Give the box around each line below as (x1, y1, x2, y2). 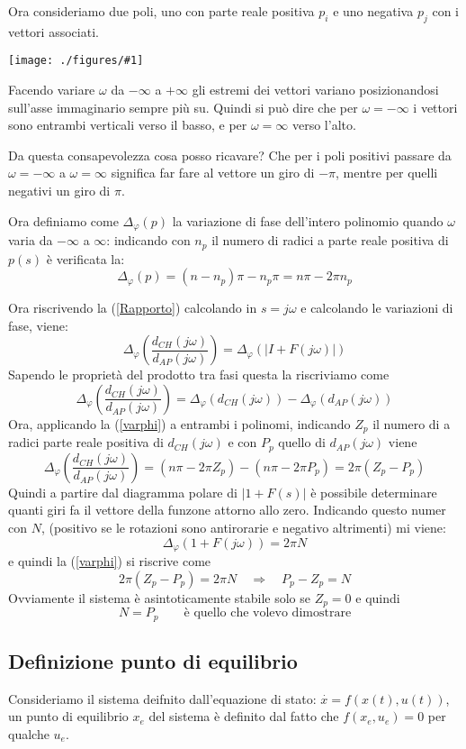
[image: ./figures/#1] (8, 54, 144, 68)
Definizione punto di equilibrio (8, 646, 298, 674)
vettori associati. (8, 22, 99, 41)
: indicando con (106, 231, 191, 250)
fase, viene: (8, 315, 68, 334)
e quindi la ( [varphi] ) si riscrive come (8, 552, 211, 571)
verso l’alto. (291, 115, 356, 134)
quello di (278, 433, 326, 452)
